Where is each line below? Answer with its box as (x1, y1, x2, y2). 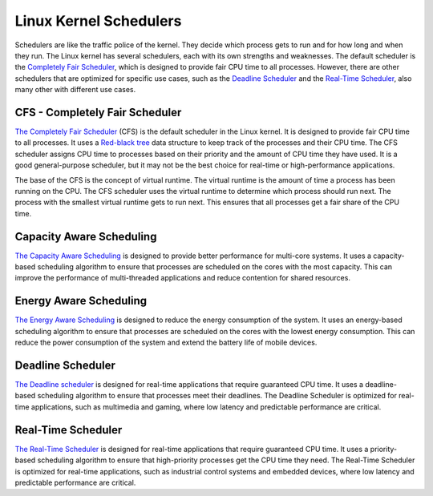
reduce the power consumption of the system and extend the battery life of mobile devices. (14, 337, 318, 348)
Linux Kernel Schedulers (14, 12, 182, 30)
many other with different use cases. (14, 85, 136, 95)
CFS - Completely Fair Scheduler (14, 105, 182, 119)
